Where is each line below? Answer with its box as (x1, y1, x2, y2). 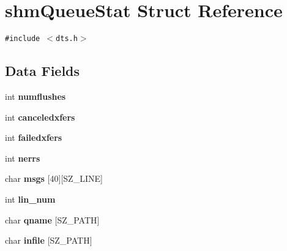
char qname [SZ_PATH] (5, 213, 100, 226)
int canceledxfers (5, 110, 75, 123)
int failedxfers (5, 131, 62, 144)
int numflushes (5, 89, 66, 102)
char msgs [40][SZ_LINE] (5, 172, 103, 185)
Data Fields (5, 61, 80, 80)
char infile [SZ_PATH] (5, 234, 92, 247)
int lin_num (5, 192, 56, 205)
